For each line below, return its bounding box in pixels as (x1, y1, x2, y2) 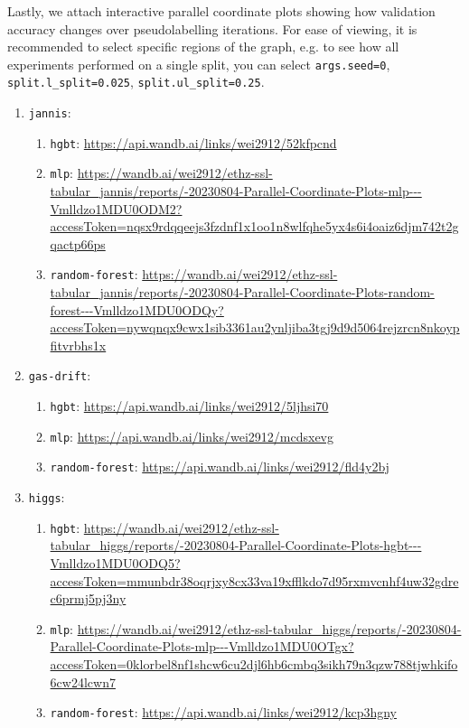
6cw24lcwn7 (50, 672, 116, 691)
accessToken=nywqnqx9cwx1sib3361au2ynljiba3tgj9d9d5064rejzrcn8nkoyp (50, 318, 460, 337)
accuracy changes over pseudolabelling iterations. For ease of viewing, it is (7, 19, 417, 38)
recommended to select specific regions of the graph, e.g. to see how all (7, 37, 399, 56)
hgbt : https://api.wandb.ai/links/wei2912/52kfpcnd (50, 133, 337, 152)
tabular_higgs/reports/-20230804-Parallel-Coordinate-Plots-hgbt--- (50, 536, 422, 555)
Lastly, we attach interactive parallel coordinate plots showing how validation (7, 2, 436, 20)
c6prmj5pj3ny (50, 589, 127, 608)
